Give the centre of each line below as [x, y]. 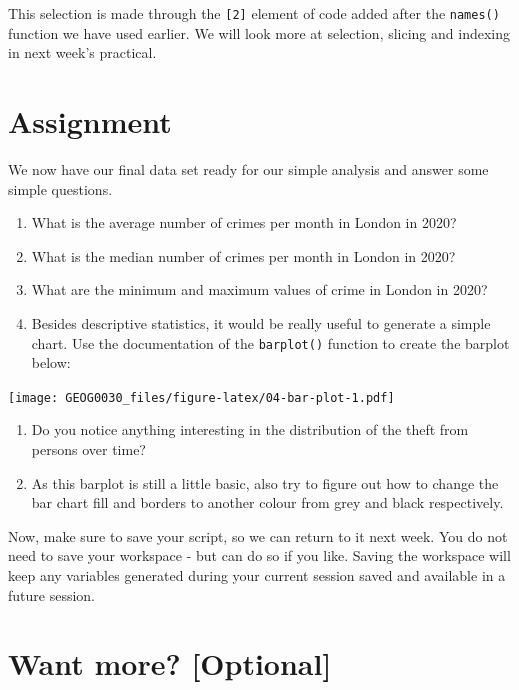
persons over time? [88, 449]
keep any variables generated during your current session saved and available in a [257, 575]
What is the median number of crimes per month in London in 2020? [243, 255]
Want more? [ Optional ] [170, 663]
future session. [51, 594]
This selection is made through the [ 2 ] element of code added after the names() [254, 13]
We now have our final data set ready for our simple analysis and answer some [248, 168]
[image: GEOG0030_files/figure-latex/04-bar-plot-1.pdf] [201, 397]
